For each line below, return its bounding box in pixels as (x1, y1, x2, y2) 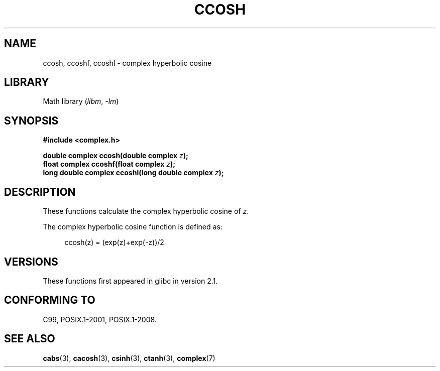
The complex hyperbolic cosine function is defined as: (43, 222, 223, 231)
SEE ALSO (4, 332, 55, 345)
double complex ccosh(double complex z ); (43, 151, 188, 160)
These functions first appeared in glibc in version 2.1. (43, 276, 218, 285)
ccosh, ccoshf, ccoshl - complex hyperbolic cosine (43, 58, 212, 67)
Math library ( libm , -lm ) (43, 97, 119, 106)
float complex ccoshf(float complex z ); (43, 160, 176, 169)
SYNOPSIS (4, 114, 59, 127)
